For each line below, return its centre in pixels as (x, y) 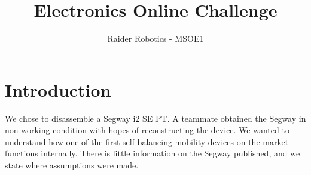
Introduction (58, 89)
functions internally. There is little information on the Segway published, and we (153, 153)
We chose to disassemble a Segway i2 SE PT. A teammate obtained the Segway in (155, 118)
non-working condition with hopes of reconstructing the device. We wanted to (147, 130)
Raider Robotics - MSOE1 (155, 39)
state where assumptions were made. (72, 165)
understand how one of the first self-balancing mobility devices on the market (147, 141)
